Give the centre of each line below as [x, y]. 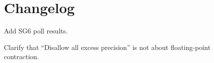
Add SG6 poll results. [36, 31]
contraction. [21, 56]
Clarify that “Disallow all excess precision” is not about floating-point [107, 47]
